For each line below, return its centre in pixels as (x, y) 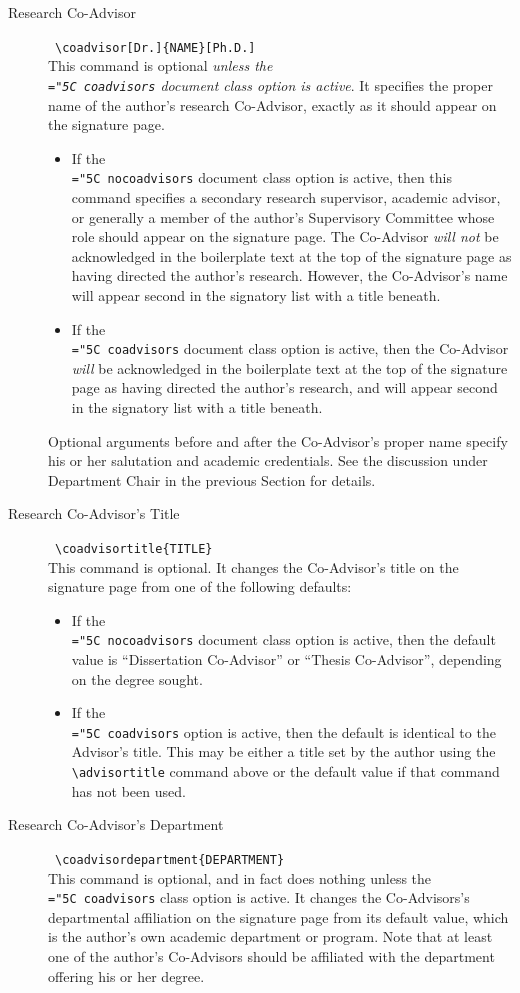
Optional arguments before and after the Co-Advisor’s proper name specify (278, 440)
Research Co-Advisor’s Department (116, 824)
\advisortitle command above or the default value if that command (285, 771)
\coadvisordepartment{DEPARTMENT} (170, 859)
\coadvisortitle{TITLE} (134, 548)
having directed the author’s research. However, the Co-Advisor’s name (289, 275)
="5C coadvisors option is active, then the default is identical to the (283, 731)
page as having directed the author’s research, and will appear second (284, 387)
